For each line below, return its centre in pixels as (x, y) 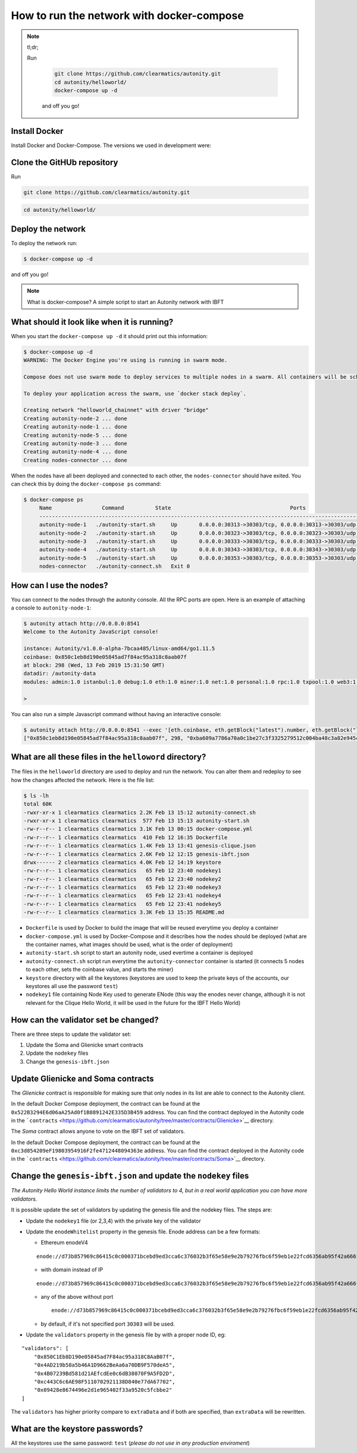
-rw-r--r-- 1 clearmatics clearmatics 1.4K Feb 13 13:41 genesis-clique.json (140, 846)
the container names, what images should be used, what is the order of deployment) (129, 945)
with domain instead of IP (72, 1270)
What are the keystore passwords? (77, 1429)
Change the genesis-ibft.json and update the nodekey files (130, 1176)
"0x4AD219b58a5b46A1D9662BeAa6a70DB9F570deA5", (104, 1365)
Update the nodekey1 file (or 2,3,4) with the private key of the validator (114, 1221)
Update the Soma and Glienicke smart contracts (85, 1045)
